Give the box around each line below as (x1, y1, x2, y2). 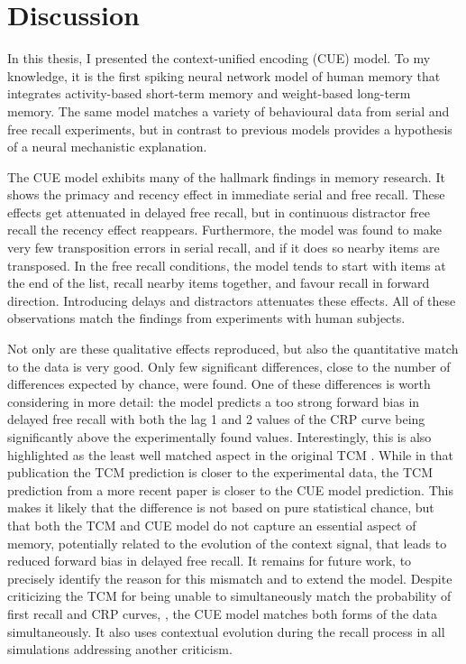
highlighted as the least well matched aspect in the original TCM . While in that (7, 445, 453, 464)
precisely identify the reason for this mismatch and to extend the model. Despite (7, 568, 452, 587)
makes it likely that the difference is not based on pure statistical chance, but (7, 498, 434, 517)
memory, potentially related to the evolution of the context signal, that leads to (7, 533, 447, 552)
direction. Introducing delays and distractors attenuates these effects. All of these (7, 290, 456, 309)
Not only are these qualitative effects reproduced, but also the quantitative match (7, 339, 459, 358)
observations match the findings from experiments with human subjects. (7, 309, 406, 327)
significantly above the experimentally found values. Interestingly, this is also (7, 428, 432, 446)
